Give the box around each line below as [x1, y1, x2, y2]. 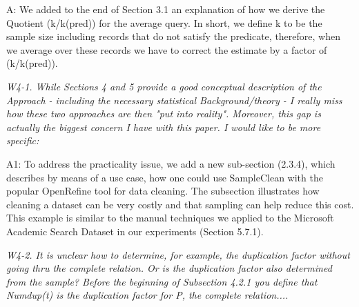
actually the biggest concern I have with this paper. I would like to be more [6, 119, 321, 134]
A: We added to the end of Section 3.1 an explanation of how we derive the [6, 2, 325, 16]
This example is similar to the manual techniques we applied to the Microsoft [6, 210, 334, 225]
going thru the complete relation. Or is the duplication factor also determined [6, 261, 332, 275]
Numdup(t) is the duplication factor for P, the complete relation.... [6, 288, 289, 302]
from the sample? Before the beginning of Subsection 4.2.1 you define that [6, 274, 318, 288]
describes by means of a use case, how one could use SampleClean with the [6, 170, 323, 184]
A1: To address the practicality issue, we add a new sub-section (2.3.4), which [6, 156, 336, 170]
